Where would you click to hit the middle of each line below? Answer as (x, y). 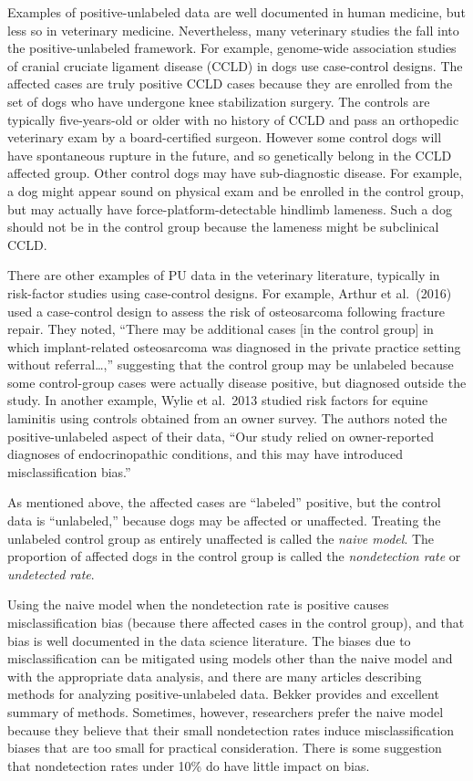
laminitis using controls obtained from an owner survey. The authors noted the (227, 418)
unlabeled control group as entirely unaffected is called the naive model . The (221, 538)
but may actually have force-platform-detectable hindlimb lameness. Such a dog (230, 208)
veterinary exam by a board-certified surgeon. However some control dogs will (225, 137)
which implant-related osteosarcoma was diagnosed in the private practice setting (234, 346)
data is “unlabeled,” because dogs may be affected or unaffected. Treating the (224, 521)
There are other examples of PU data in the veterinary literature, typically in (224, 275)
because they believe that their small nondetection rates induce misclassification (231, 729)
